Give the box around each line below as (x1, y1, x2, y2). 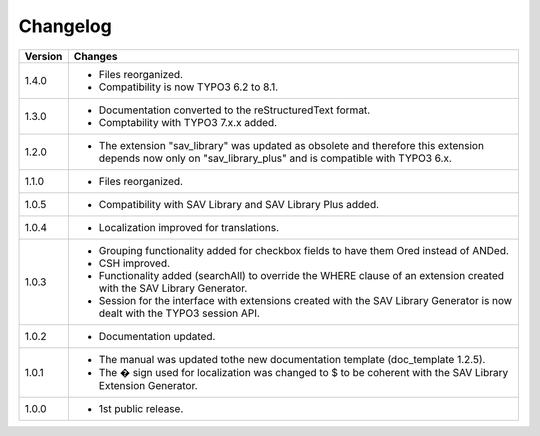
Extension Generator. (98, 378, 199, 392)
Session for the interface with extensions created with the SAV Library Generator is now (98, 293, 513, 307)
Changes (73, 49, 118, 63)
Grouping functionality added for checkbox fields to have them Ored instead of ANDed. (98, 243, 510, 257)
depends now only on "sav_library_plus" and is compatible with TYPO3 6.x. (98, 151, 452, 165)
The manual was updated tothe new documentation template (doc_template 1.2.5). (98, 352, 486, 366)
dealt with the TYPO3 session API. (98, 306, 260, 320)
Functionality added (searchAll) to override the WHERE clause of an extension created (98, 268, 505, 282)
